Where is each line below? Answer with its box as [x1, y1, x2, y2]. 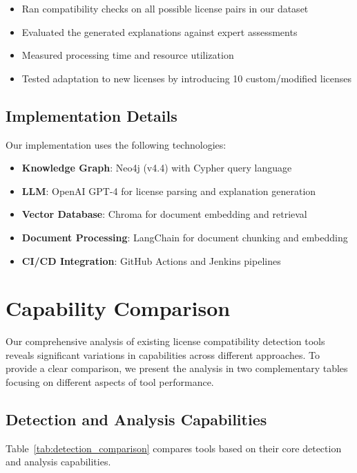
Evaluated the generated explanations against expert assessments [21, 24, 298, 39]
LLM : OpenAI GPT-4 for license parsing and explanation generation [21, 183, 316, 198]
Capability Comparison [6, 294, 231, 322]
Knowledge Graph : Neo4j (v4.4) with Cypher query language [21, 160, 292, 175]
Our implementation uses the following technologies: [6, 137, 226, 151]
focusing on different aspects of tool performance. [6, 375, 214, 389]
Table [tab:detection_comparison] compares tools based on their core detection [6, 440, 342, 455]
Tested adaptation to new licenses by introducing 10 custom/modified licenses [21, 71, 352, 85]
